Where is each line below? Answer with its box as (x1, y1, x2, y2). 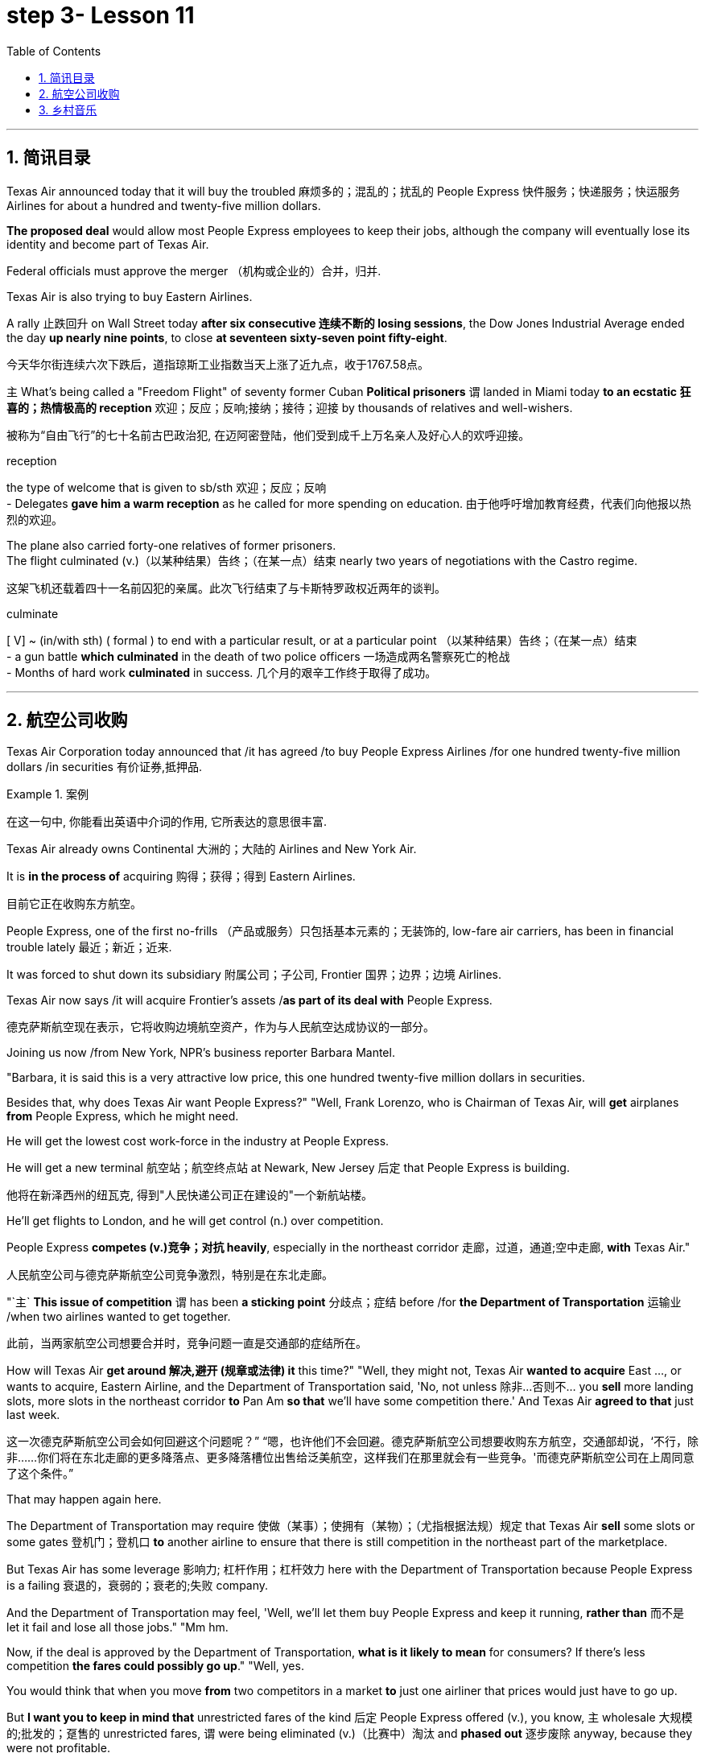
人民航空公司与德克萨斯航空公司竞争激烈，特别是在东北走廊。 (6, 1268, 333, 1282)
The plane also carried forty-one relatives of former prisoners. (6, 538, 336, 552)
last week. (6, 1408, 60, 1422)
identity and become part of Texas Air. (6, 237, 209, 251)
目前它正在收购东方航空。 (6, 897, 142, 911)
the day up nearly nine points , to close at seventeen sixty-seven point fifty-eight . (6, 330, 447, 344)
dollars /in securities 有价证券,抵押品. (6, 760, 203, 774)
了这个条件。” (6, 1466, 74, 1481)
